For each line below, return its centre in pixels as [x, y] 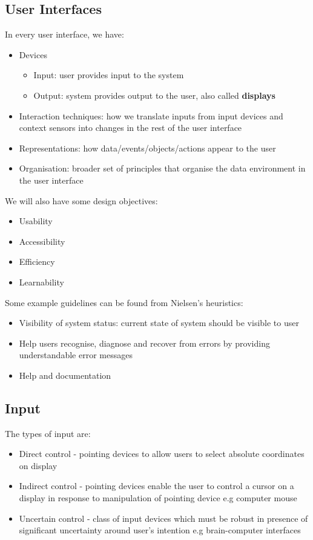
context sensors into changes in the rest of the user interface [130, 128]
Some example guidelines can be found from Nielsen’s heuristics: [124, 302]
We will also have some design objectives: [81, 200]
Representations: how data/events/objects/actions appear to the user [147, 148]
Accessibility [42, 241]
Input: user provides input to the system [109, 75]
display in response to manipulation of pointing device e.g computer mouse [158, 498]
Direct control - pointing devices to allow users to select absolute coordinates [162, 454]
